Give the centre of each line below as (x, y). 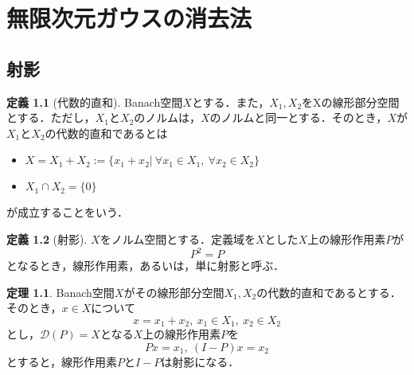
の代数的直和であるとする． (329, 292)
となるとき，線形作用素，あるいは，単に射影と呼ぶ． (145, 266)
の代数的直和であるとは (106, 133)
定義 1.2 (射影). (47, 238)
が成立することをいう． (67, 212)
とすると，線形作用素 (62, 361)
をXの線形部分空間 (351, 102)
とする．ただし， (51, 117)
